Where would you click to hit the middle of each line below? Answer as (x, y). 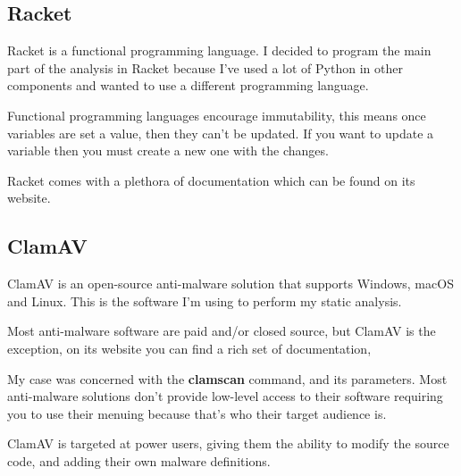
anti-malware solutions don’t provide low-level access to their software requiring (225, 396)
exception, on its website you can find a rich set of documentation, (189, 348)
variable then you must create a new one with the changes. (168, 150)
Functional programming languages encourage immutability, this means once (217, 115)
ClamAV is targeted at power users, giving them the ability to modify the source (228, 443)
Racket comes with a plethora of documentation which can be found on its (211, 180)
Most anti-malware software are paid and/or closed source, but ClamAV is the (222, 331)
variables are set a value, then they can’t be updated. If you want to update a (221, 133)
